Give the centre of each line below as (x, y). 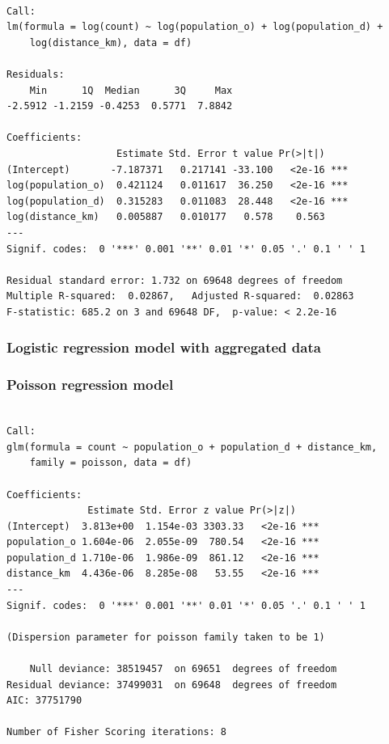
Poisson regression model (90, 385)
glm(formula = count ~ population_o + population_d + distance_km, (192, 447)
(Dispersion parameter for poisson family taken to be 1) (166, 637)
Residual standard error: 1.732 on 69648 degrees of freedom (175, 280)
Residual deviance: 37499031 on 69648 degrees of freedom (172, 685)
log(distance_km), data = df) (111, 42)
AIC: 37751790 (44, 701)
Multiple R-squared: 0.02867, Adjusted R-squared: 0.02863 (180, 296)
